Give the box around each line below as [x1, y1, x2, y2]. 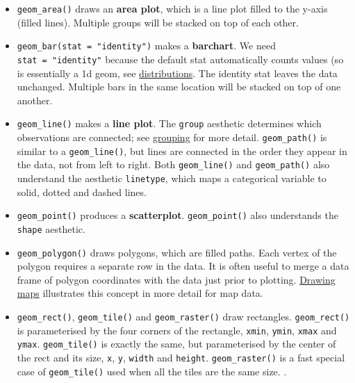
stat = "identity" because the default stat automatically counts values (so [17, 51, 344, 66]
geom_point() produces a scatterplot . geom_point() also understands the [17, 208, 338, 222]
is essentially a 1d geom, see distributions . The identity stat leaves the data [17, 65, 338, 80]
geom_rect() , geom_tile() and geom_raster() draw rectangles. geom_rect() [17, 309, 350, 323]
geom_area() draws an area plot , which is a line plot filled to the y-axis [17, 1, 328, 15]
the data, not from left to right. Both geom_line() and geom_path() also [17, 157, 330, 172]
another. [17, 92, 53, 107]
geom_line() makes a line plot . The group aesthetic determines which [17, 116, 322, 131]
